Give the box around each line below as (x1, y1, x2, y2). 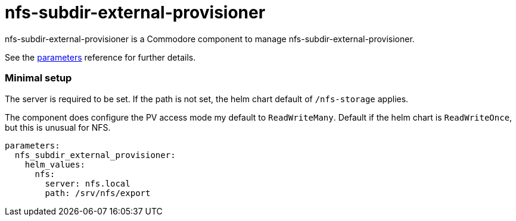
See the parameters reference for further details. (5, 52, 196, 62)
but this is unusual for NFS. (5, 122, 111, 132)
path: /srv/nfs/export (45, 188, 151, 198)
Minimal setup (5, 72, 72, 84)
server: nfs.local (45, 178, 130, 188)
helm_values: (24, 159, 85, 169)
